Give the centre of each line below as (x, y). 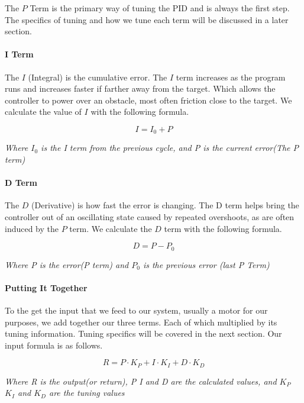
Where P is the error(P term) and (67, 264)
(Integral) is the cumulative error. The (98, 77)
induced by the (32, 228)
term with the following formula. (223, 228)
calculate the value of (43, 112)
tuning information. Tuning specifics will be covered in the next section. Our (143, 333)
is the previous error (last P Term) (206, 264)
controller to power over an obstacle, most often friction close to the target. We (148, 100)
